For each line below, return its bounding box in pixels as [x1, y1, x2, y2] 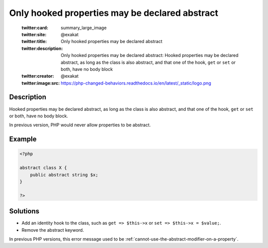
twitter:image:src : [21, 80, 60, 86]
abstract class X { [19, 165, 67, 171]
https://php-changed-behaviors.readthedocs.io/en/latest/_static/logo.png [61, 80, 211, 86]
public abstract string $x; [30, 172, 99, 178]
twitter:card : [21, 25, 49, 31]
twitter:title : [21, 39, 47, 45]
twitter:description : [21, 45, 63, 51]
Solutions [9, 207, 40, 215]
